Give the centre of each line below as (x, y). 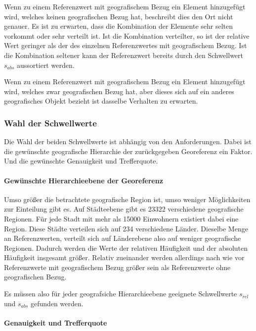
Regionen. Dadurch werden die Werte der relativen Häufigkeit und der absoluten (126, 248)
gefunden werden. (57, 303)
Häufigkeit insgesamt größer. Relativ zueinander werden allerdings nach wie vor (124, 257)
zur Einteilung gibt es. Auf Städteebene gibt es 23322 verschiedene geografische (124, 209)
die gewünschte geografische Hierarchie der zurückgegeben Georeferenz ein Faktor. (128, 151)
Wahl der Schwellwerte (50, 123)
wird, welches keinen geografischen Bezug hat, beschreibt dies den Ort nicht (119, 16)
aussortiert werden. (46, 65)
